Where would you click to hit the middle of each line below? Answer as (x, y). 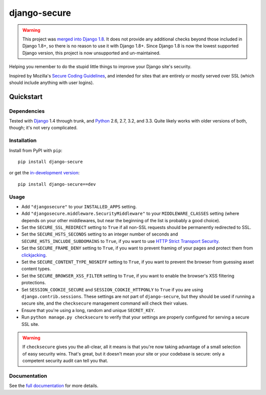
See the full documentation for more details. (54, 386)
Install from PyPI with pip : (36, 150)
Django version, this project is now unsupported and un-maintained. (91, 53)
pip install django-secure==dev (57, 184)
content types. (36, 269)
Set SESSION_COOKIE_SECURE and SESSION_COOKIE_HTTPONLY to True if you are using (112, 289)
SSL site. (30, 324)
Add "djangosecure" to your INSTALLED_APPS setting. (79, 206)
